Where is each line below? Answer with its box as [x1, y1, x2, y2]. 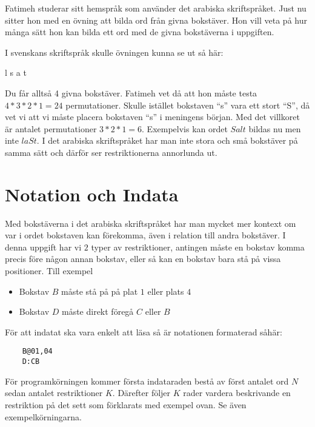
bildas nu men [248, 122, 301, 135]
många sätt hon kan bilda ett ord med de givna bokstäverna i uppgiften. [5, 25, 274, 38]
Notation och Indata [5, 181, 179, 206]
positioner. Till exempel [5, 264, 93, 277]
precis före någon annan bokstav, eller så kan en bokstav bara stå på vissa [5, 252, 281, 265]
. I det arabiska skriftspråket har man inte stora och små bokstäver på [36, 134, 298, 147]
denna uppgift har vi [5, 240, 82, 253]
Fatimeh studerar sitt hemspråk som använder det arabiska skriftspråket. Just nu [5, 2, 307, 14]
